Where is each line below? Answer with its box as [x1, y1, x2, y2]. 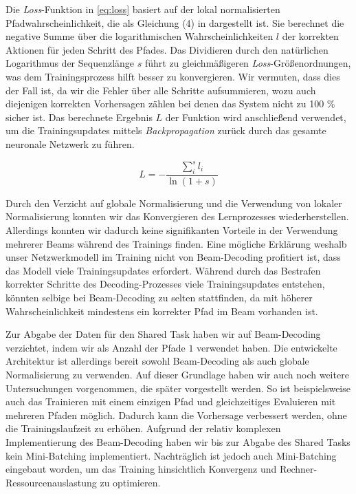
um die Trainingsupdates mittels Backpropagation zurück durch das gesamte [5, 123, 326, 138]
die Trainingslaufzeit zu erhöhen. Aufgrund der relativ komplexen [5, 421, 281, 436]
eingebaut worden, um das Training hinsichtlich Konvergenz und [5, 462, 277, 476]
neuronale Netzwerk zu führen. [5, 136, 135, 151]
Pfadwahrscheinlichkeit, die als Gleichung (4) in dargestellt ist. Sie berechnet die [5, 15, 344, 30]
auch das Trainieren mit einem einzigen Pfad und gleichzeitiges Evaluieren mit [5, 394, 336, 409]
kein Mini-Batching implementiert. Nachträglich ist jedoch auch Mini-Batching [5, 448, 337, 462]
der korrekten [282, 29, 339, 43]
